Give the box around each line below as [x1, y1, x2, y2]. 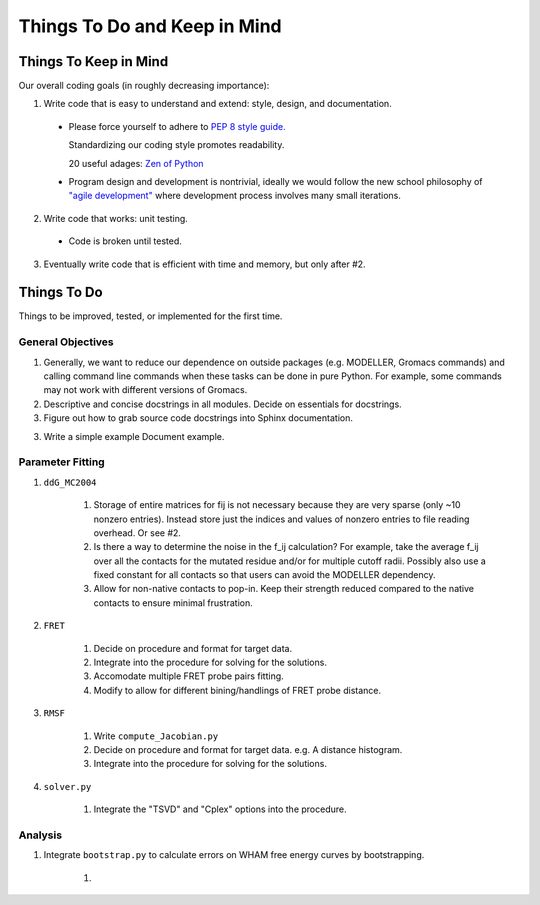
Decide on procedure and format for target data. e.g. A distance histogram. [93, 743, 403, 755]
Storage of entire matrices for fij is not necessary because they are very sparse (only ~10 [93, 499, 461, 511]
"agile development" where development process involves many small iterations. [68, 190, 402, 202]
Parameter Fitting [18, 455, 105, 469]
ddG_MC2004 [43, 476, 97, 488]
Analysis [18, 828, 63, 842]
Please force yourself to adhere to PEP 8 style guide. [68, 120, 286, 132]
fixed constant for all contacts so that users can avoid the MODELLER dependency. [93, 569, 436, 581]
